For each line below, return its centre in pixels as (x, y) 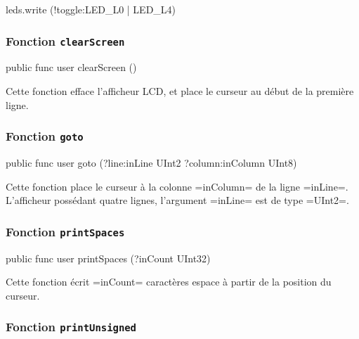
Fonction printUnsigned (71, 327)
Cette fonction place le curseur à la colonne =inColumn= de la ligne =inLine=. (177, 186)
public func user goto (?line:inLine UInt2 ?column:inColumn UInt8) (151, 162)
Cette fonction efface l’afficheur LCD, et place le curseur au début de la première (180, 90)
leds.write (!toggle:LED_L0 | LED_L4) (91, 9)
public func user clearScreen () (71, 67)
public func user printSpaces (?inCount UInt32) (108, 258)
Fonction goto (45, 136)
